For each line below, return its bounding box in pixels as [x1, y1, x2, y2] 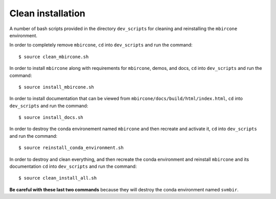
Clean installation [9, 8, 85, 19]
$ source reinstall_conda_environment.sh [18, 145, 124, 151]
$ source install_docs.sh [18, 115, 84, 120]
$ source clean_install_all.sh [18, 175, 97, 181]
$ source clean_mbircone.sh [18, 54, 89, 60]
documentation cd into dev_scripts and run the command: [9, 163, 137, 169]
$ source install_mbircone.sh [18, 84, 95, 90]
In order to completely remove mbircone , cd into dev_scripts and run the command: [9, 42, 193, 48]
